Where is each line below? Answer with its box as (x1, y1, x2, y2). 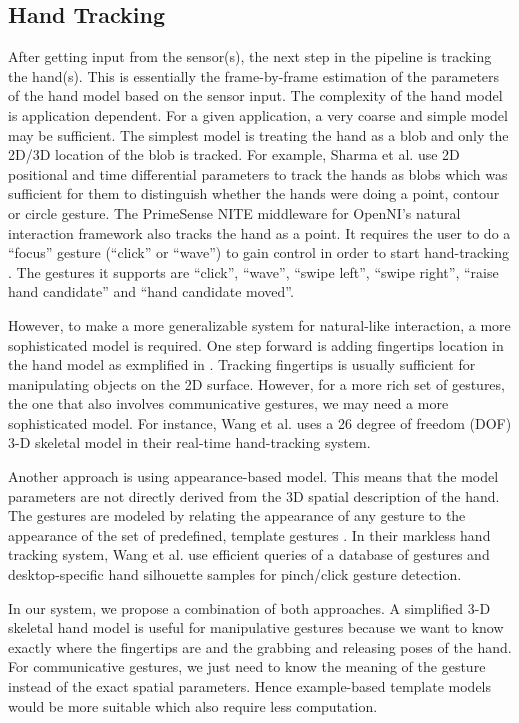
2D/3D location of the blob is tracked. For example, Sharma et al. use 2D (8, 144, 460, 165)
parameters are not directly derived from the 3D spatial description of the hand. (8, 485, 500, 506)
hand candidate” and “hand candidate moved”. (8, 281, 294, 302)
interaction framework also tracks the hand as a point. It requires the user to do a (8, 222, 511, 243)
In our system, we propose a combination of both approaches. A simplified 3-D (8, 597, 491, 618)
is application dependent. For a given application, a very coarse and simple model (8, 104, 508, 125)
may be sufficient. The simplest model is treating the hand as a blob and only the (8, 124, 509, 145)
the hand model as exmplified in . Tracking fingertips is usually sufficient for (8, 354, 476, 375)
